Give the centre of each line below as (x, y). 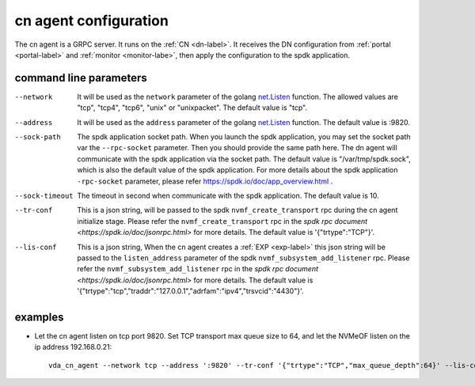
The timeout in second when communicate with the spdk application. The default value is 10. (228, 195)
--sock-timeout (44, 195)
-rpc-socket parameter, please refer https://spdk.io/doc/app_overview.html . (205, 181)
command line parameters (81, 78)
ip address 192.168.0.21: (73, 347)
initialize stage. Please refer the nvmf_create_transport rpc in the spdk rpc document (222, 221)
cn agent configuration (92, 21)
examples (39, 317)
